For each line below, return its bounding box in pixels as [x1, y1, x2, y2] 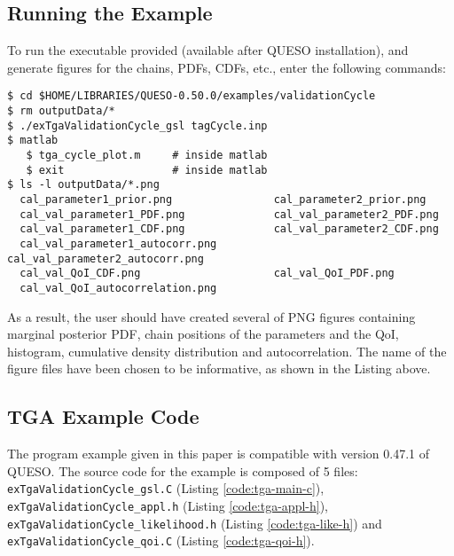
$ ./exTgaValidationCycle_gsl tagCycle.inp [7, 119, 268, 132]
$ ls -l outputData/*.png [7, 178, 160, 192]
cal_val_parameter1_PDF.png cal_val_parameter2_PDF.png [20, 208, 439, 221]
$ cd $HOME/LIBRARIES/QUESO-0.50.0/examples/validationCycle [7, 90, 376, 103]
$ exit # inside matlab [26, 163, 268, 176]
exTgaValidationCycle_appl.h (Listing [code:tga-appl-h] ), [7, 497, 329, 514]
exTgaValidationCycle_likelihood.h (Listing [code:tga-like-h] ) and [7, 513, 382, 532]
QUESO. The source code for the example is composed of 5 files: [7, 461, 358, 480]
